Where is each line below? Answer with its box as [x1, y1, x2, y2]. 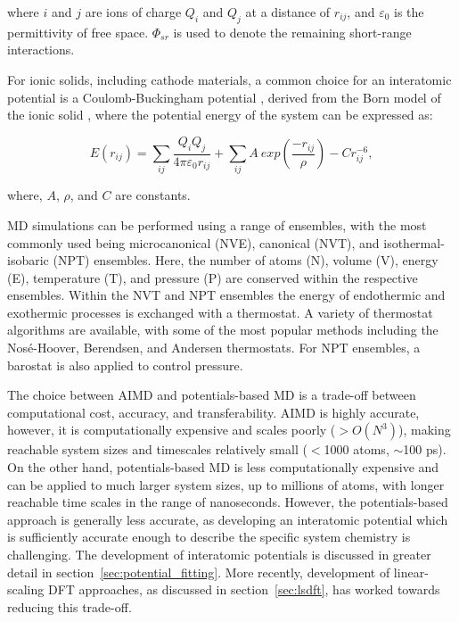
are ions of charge [85, 3, 182, 21]
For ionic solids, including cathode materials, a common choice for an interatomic [7, 70, 452, 88]
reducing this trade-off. [7, 597, 132, 616]
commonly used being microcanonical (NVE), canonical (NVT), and [7, 233, 380, 252]
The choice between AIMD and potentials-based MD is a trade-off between [7, 386, 416, 404]
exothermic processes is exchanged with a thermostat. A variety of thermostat [7, 303, 433, 321]
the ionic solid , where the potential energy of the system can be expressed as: [7, 105, 433, 124]
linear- [393, 562, 429, 581]
